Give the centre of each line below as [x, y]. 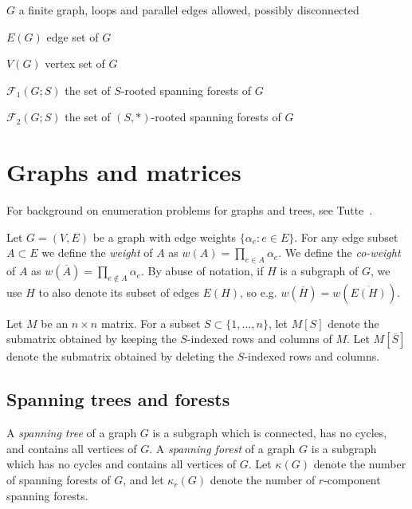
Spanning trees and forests [118, 399]
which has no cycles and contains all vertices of [122, 464]
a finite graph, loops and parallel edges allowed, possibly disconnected [189, 10]
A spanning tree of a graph [72, 433]
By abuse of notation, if [206, 271]
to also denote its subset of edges [119, 292]
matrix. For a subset [151, 323]
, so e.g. [259, 292]
